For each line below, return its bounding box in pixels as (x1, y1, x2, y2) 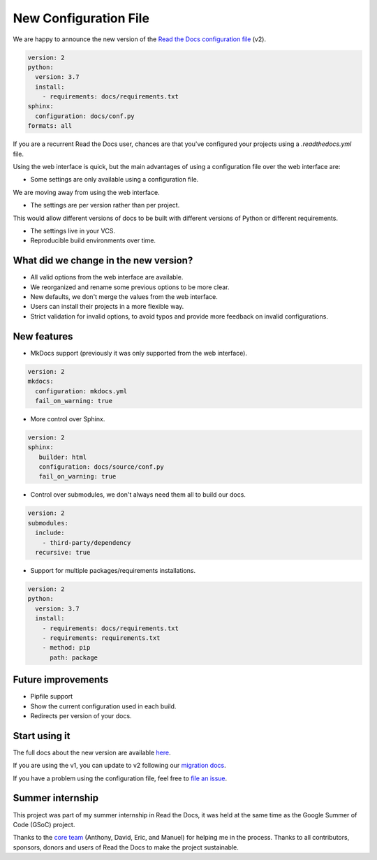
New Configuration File (13, 10, 150, 26)
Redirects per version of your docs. (30, 711, 132, 720)
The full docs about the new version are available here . (13, 748, 171, 757)
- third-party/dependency (42, 539, 131, 546)
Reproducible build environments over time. (30, 236, 156, 245)
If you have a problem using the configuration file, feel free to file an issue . (13, 774, 228, 782)
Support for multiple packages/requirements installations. (30, 566, 196, 574)
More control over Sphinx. (30, 414, 105, 423)
